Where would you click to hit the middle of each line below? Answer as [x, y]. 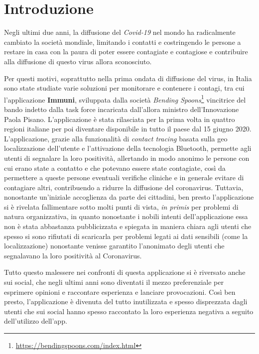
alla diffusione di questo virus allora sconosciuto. [78, 61]
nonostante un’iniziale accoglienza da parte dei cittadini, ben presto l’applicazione [129, 197]
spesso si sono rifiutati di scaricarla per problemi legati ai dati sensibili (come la [126, 236]
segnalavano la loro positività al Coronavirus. [73, 255]
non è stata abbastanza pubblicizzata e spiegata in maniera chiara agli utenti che [128, 226]
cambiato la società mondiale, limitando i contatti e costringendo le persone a [123, 42]
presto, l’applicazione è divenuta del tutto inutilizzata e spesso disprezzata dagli [126, 301]
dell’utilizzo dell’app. [36, 321]
